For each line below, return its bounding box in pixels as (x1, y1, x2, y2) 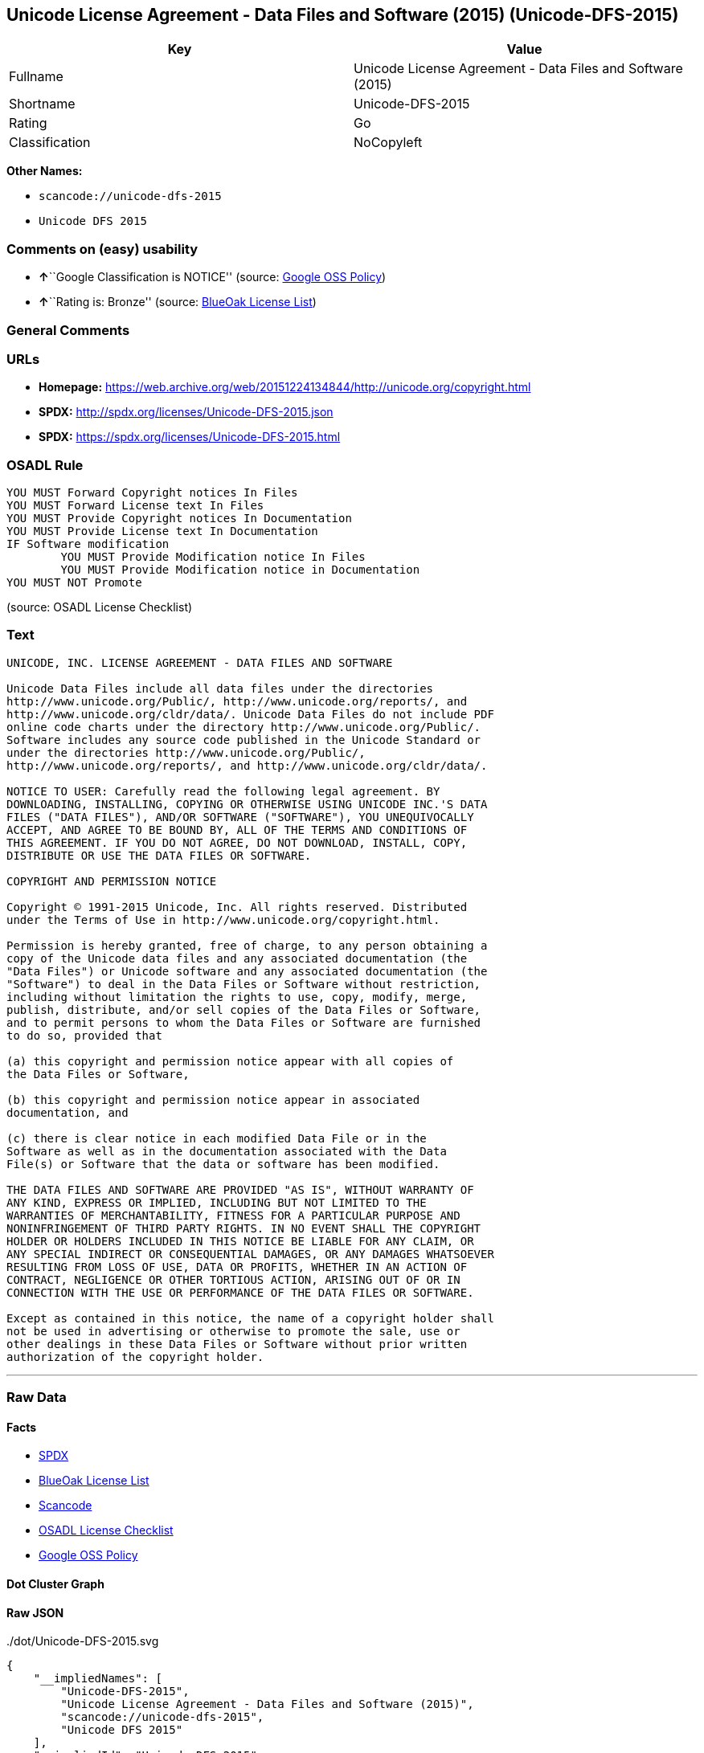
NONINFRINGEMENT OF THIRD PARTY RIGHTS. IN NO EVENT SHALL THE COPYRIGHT (6, 1221, 481, 1235)
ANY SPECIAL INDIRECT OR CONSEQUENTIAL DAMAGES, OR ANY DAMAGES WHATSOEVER (6, 1247, 494, 1261)
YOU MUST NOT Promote (6, 576, 142, 590)
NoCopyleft (354, 134, 423, 151)
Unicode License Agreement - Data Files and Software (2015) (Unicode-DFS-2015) (6, 5, 679, 25)
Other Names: (6, 164, 83, 178)
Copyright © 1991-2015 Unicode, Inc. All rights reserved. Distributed (6, 900, 468, 913)
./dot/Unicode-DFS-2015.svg (6, 1634, 159, 1649)
